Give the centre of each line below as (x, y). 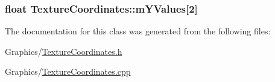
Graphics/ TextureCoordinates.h (64, 51)
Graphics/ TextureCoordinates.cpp (68, 71)
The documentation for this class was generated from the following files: (138, 31)
